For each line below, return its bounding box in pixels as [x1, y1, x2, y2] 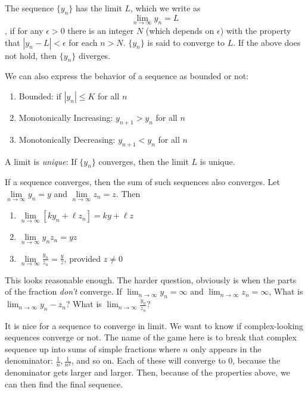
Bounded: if [18, 90, 61, 102]
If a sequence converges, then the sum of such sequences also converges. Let [5, 176, 280, 188]
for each [69, 36, 98, 48]
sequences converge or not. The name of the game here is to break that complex [5, 331, 297, 343]
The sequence [5, 2, 54, 14]
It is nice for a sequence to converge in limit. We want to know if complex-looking [5, 319, 304, 332]
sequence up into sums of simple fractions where [5, 342, 181, 355]
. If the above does [233, 36, 301, 48]
